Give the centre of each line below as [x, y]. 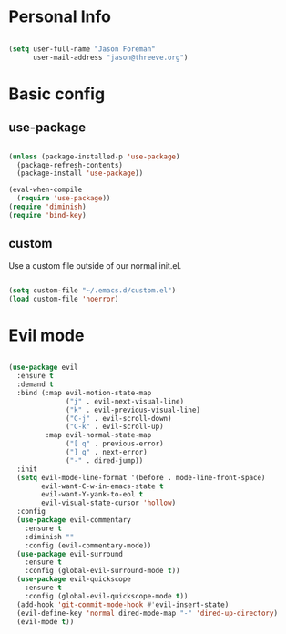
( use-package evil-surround [70, 554]
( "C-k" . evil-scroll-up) [115, 427]
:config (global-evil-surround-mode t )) [102, 571]
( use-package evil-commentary [74, 520]
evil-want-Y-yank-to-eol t [92, 495]
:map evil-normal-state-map [98, 435]
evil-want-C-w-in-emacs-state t [103, 486]
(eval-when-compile [46, 190]
